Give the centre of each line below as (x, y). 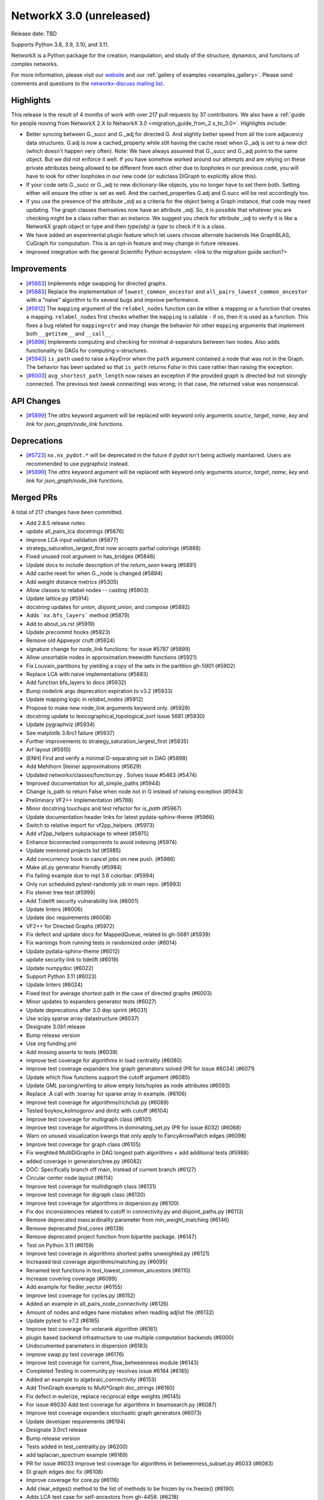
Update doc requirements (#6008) (69, 917)
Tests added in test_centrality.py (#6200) (77, 1447)
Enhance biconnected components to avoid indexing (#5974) (101, 842)
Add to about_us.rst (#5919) (61, 623)
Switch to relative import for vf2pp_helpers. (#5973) (90, 825)
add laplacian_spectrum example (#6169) (77, 1455)
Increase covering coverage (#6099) (71, 1279)
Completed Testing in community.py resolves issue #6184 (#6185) (108, 1371)
